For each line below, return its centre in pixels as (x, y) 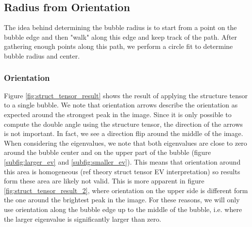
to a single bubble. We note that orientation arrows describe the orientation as (121, 105)
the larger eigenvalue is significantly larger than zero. (83, 219)
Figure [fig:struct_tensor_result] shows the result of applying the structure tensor (126, 95)
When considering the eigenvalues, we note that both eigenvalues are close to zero (126, 143)
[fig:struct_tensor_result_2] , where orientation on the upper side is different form (126, 190)
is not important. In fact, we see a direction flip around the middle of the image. (124, 133)
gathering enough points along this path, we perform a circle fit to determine (118, 46)
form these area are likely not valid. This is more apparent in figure (104, 181)
